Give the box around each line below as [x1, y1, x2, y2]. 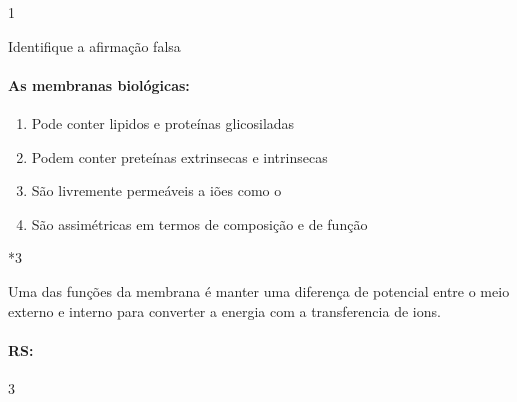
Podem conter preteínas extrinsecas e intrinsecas [31, 146, 328, 167]
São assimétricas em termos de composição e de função [31, 213, 368, 234]
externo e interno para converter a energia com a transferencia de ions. [8, 300, 441, 321]
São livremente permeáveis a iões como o [31, 180, 282, 201]
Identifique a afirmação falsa [8, 35, 181, 56]
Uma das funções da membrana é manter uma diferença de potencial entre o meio [8, 280, 510, 301]
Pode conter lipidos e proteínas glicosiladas [31, 112, 295, 133]
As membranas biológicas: [8, 74, 190, 95]
